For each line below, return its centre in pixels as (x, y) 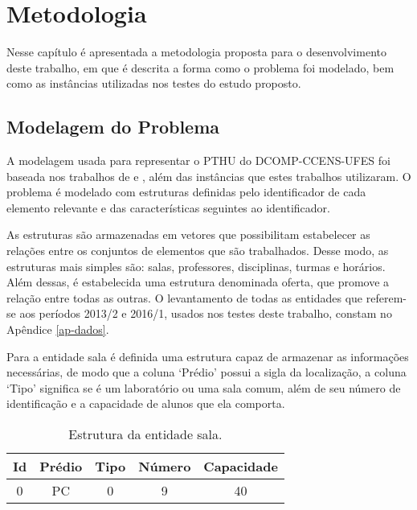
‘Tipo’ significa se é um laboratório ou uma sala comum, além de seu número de (204, 387)
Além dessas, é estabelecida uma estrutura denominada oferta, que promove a (198, 282)
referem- (386, 297)
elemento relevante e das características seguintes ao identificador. (168, 207)
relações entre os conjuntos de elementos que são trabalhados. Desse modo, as (198, 251)
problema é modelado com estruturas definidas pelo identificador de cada (186, 192)
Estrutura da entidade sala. (145, 434)
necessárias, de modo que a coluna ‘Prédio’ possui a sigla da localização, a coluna (206, 372)
